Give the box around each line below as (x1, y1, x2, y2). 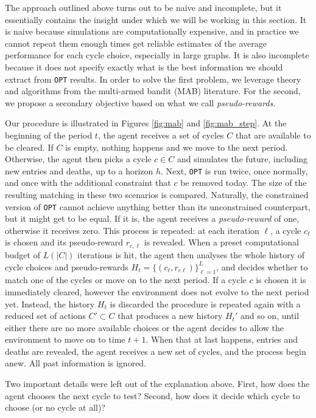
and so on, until (240, 309, 300, 322)
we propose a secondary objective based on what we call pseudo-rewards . (5, 96, 276, 109)
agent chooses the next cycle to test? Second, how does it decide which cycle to (5, 389, 300, 402)
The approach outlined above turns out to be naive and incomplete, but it (5, 1, 282, 13)
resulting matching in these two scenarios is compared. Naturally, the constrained (5, 188, 309, 201)
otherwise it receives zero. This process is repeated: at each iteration (5, 224, 259, 236)
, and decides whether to (216, 260, 308, 273)
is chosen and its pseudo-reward (5, 236, 124, 248)
